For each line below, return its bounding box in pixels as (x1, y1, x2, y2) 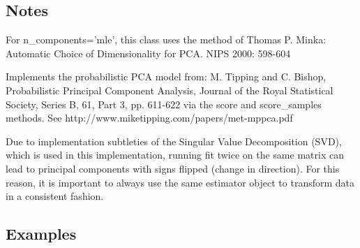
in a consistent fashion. (6, 189, 104, 203)
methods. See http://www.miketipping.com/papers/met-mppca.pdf (6, 110, 293, 125)
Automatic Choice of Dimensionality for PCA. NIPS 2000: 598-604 (6, 45, 291, 60)
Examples (6, 223, 77, 245)
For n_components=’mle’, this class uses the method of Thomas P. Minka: (6, 32, 327, 47)
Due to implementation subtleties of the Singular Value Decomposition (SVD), (6, 133, 342, 148)
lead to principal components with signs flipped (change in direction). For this (6, 161, 340, 175)
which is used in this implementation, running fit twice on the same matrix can (6, 147, 344, 162)
